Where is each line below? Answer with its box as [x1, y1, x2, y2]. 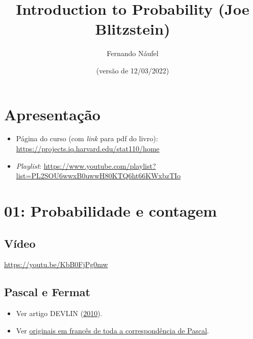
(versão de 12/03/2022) [96, 65, 169, 75]
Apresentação [4, 103, 100, 124]
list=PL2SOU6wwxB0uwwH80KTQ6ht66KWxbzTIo [16, 170, 181, 181]
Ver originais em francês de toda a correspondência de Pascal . [16, 325, 209, 335]
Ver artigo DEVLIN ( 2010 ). [16, 308, 103, 319]
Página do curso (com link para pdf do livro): [16, 133, 158, 144]
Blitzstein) [95, 18, 170, 39]
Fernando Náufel [107, 48, 159, 59]
